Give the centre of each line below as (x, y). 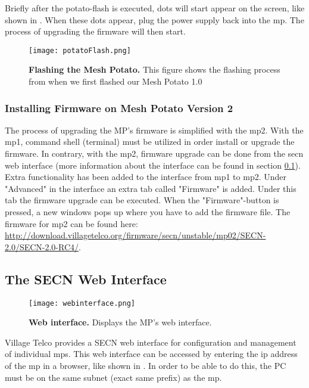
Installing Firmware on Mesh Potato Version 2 (119, 108)
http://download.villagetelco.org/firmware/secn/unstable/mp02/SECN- (135, 235)
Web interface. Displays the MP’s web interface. (120, 322)
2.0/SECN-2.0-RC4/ (42, 246)
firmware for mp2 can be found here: (71, 223)
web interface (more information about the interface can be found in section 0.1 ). (153, 165)
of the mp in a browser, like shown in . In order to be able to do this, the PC (146, 366)
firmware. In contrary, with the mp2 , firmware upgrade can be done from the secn (154, 153)
